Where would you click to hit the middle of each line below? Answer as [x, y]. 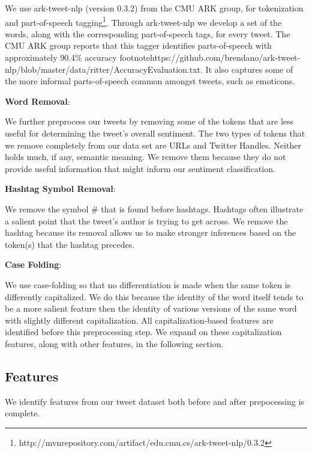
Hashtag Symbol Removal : [60, 189]
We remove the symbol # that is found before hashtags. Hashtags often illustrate [154, 208]
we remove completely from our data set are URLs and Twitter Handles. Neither [153, 145]
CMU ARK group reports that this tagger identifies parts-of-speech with [138, 45]
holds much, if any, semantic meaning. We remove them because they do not [145, 157]
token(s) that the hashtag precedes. [70, 244]
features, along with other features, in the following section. [114, 343]
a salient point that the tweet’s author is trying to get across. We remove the [146, 220]
